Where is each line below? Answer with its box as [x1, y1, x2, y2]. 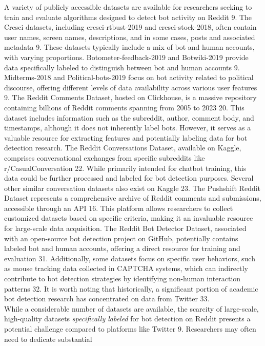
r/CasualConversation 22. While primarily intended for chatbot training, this [4, 162, 247, 173]
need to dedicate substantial [4, 333, 92, 344]
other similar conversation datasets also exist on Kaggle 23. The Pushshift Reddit [4, 182, 261, 193]
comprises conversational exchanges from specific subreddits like [4, 152, 205, 163]
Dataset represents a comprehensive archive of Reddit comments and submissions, [4, 193, 261, 203]
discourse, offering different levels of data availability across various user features [4, 82, 257, 92]
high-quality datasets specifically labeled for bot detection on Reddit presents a [4, 313, 251, 324]
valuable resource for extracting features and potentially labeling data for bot [4, 132, 248, 143]
